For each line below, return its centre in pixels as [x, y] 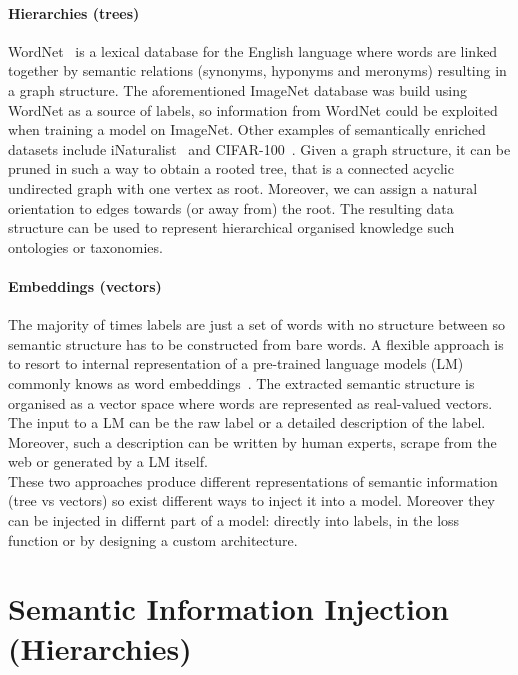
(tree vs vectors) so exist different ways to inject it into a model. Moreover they [252, 500]
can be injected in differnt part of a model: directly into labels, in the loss [234, 520]
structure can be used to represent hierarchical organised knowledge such [231, 227]
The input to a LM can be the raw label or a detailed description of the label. [247, 422]
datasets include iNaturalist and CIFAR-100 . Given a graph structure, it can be [259, 148]
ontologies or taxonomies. [85, 246]
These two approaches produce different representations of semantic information [253, 480]
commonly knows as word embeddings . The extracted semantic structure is [241, 382]
